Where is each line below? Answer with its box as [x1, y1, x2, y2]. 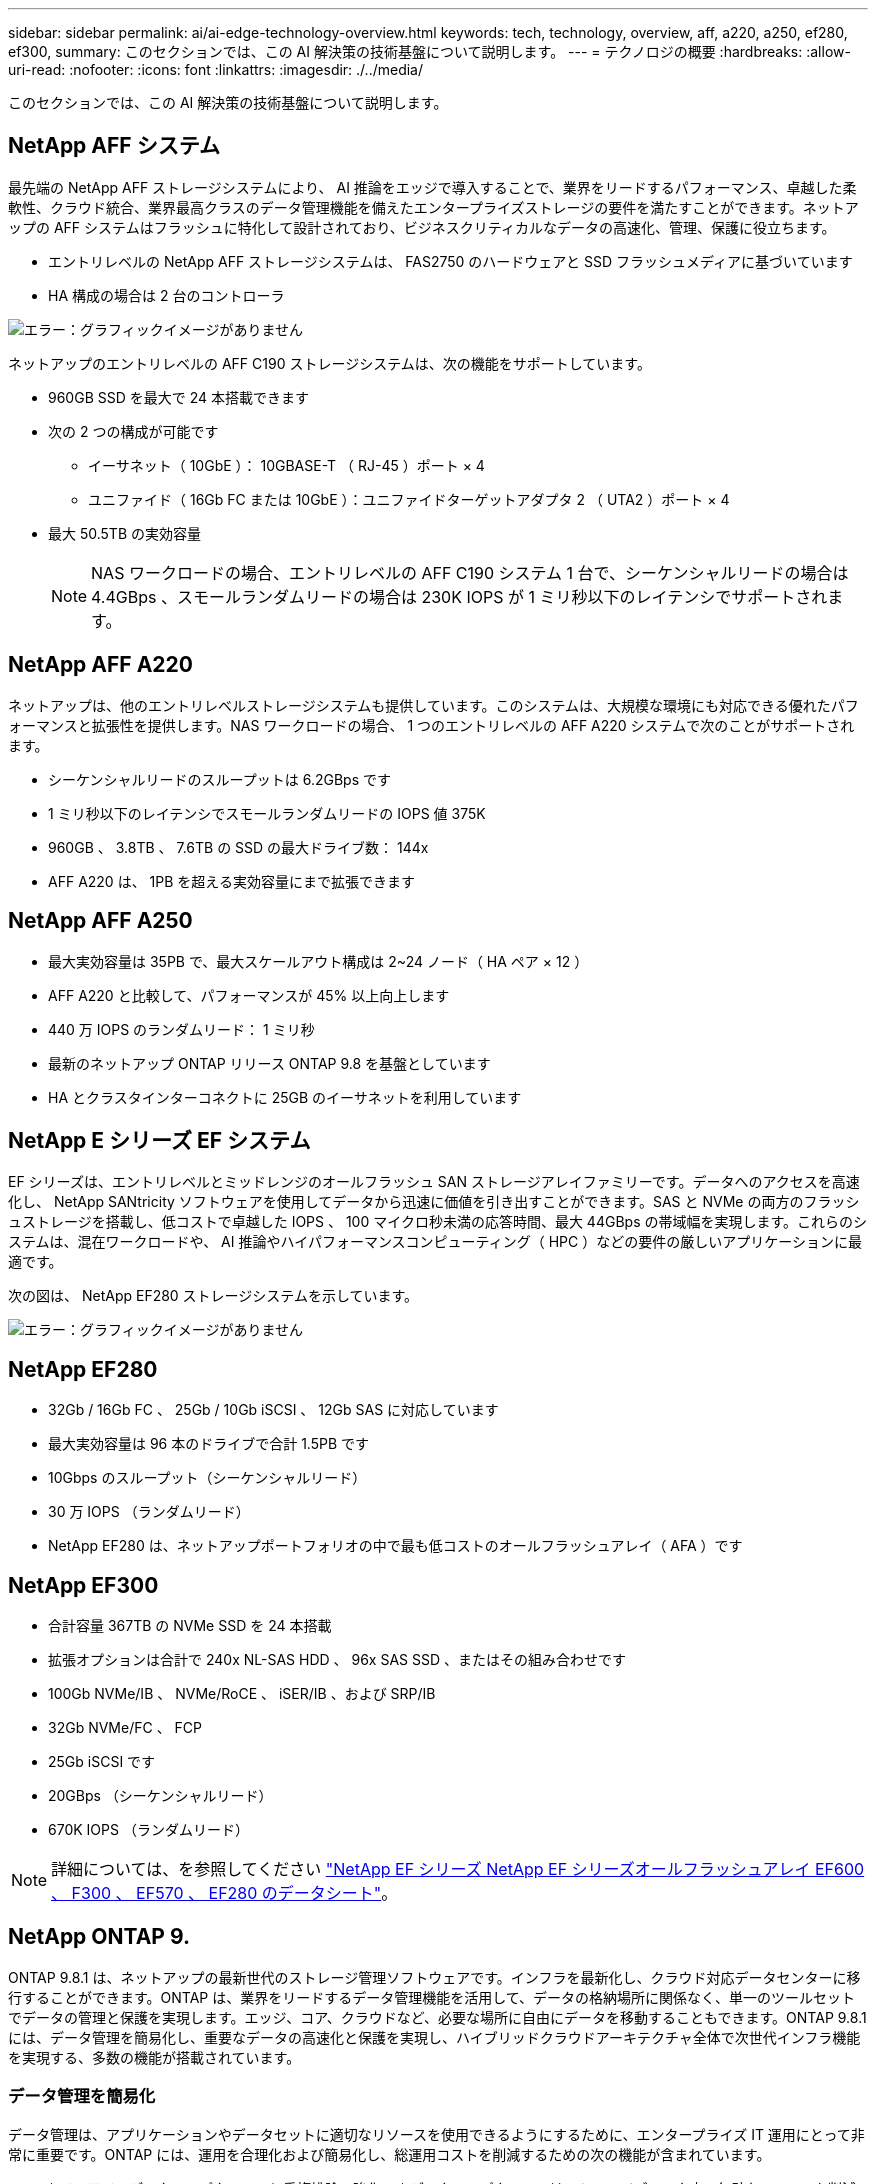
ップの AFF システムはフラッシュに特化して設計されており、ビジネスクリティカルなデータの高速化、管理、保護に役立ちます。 [8, 218, 836, 236]
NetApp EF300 [8, 1572, 159, 1598]
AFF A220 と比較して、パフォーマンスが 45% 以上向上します [48, 986, 450, 1004]
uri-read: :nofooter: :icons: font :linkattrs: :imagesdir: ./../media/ [8, 61, 424, 78]
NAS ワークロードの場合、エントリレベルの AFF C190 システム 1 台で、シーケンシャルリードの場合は [91, 562, 849, 583]
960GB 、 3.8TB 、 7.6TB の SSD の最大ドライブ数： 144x [48, 838, 429, 856]
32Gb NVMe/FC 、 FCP [48, 1719, 202, 1737]
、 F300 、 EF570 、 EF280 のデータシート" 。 [51, 1883, 398, 1904]
